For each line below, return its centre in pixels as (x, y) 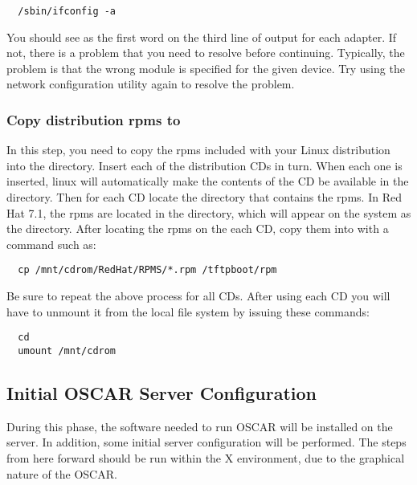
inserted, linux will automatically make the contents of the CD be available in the (208, 181)
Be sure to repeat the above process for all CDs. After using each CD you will (198, 296)
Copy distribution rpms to (94, 119)
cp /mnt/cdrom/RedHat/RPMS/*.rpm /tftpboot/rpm (147, 270)
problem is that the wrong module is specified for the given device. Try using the (206, 68)
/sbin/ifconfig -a (67, 11)
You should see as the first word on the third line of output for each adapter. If (202, 37)
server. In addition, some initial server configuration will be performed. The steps (206, 442)
